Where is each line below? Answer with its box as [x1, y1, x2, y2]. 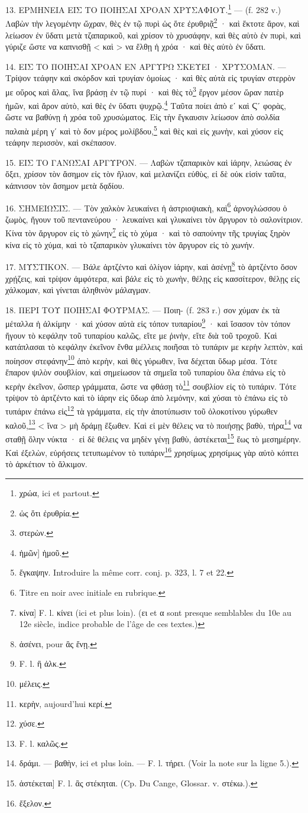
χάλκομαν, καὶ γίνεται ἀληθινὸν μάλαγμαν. [5, 284, 151, 296]
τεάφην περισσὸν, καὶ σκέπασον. [5, 136, 117, 149]
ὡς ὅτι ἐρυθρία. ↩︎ [19, 506, 79, 519]
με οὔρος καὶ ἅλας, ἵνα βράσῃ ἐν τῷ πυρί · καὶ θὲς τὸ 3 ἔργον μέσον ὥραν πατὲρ [5, 83, 284, 98]
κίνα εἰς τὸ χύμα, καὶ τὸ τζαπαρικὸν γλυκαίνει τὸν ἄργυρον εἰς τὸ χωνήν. [5, 238, 255, 250]
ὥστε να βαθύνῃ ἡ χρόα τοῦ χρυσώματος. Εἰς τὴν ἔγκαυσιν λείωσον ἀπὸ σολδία [5, 111, 280, 123]
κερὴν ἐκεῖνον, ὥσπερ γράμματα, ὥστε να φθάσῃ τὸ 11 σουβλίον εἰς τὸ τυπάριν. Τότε [5, 378, 297, 392]
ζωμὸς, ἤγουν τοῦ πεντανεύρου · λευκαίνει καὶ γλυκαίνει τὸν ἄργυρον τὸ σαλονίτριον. [5, 213, 303, 225]
